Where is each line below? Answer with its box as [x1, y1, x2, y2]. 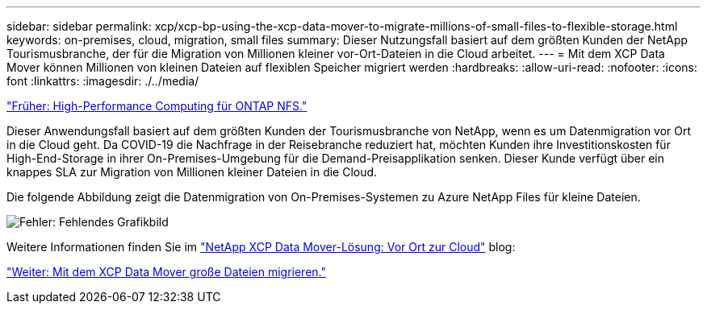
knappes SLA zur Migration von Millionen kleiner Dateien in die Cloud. [6, 165, 378, 179]
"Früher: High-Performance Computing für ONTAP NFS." [6, 99, 307, 113]
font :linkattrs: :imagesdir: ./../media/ [6, 74, 199, 88]
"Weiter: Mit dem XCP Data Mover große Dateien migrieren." [6, 265, 326, 279]
